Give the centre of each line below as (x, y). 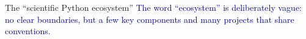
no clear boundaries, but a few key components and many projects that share (150, 19)
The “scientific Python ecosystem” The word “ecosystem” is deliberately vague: (153, 7)
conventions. (28, 31)
